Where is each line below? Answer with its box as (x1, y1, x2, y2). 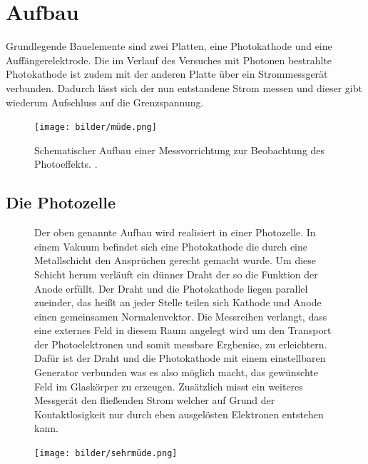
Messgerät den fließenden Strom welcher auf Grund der (34, 393, 275, 408)
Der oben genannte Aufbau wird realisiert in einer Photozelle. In (34, 225, 316, 240)
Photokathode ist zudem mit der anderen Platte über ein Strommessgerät (6, 66, 328, 81)
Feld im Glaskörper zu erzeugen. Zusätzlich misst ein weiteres (34, 378, 303, 393)
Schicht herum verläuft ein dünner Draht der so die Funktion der (34, 266, 318, 281)
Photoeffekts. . (34, 156, 98, 171)
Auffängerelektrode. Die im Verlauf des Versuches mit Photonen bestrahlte (6, 52, 332, 67)
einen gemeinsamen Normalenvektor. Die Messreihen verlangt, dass (34, 308, 327, 323)
